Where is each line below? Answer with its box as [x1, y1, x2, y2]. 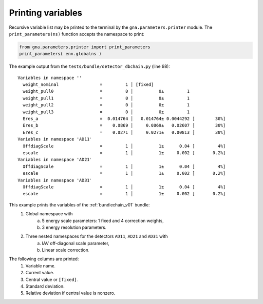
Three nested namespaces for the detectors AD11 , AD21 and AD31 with [25, 233, 168, 239]
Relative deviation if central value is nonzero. [25, 290, 115, 296]
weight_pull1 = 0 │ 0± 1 [22, 95, 190, 101]
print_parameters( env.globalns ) [19, 51, 102, 57]
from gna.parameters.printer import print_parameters [19, 44, 150, 50]
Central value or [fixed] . [25, 276, 78, 283]
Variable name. [25, 263, 56, 268]
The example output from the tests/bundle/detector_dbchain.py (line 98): [9, 63, 170, 69]
